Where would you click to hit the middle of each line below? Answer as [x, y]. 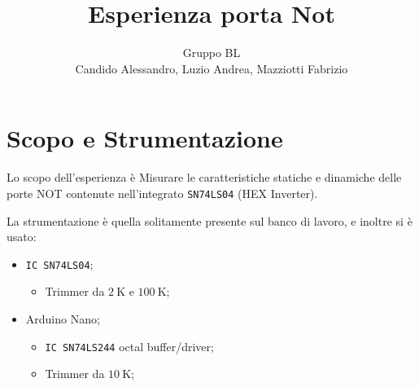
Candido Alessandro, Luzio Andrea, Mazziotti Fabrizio [212, 68]
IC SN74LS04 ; [59, 264]
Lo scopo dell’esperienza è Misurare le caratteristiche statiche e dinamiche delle [204, 177]
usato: [22, 237]
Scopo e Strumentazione [145, 138]
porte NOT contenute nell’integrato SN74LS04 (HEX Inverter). [162, 193]
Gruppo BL [212, 53]
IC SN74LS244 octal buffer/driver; [129, 346]
